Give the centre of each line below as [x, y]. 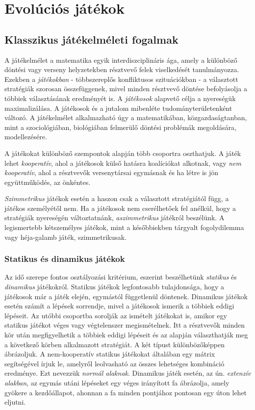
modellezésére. [26, 137]
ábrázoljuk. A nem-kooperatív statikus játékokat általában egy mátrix [110, 354]
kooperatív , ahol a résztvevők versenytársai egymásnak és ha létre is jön [112, 172]
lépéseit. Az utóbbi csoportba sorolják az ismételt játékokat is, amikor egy [116, 315]
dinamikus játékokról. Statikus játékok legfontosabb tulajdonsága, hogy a [115, 287]
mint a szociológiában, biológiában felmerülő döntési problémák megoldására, [120, 127]
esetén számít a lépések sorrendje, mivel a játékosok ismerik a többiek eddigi [119, 306]
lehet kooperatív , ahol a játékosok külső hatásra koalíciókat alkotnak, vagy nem [123, 163]
